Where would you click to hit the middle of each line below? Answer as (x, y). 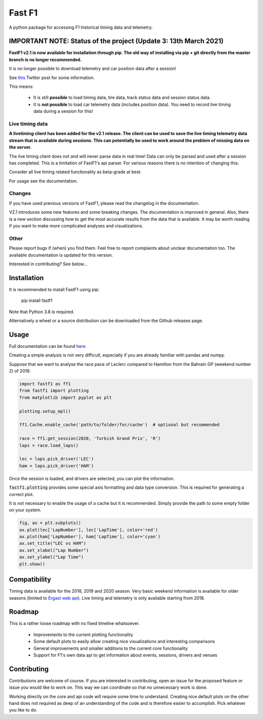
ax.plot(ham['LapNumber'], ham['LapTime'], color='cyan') (90, 537)
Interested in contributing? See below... (48, 264)
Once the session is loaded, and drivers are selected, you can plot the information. (92, 479)
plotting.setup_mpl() (45, 411)
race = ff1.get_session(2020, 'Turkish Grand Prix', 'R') (90, 439)
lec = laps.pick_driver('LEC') (57, 459)
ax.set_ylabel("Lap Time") (51, 557)
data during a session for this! (63, 111)
